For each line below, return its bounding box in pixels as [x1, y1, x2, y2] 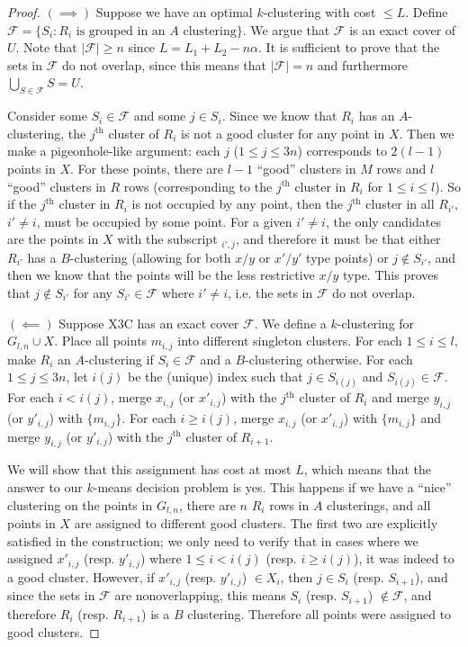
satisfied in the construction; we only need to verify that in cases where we [7, 531, 418, 550]
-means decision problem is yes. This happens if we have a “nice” [93, 478, 452, 497]
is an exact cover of [349, 20, 456, 39]
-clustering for [337, 313, 415, 332]
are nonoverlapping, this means [114, 586, 286, 605]
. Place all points [54, 331, 148, 350]
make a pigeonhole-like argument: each [7, 141, 220, 160]
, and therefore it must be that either [235, 229, 441, 248]
